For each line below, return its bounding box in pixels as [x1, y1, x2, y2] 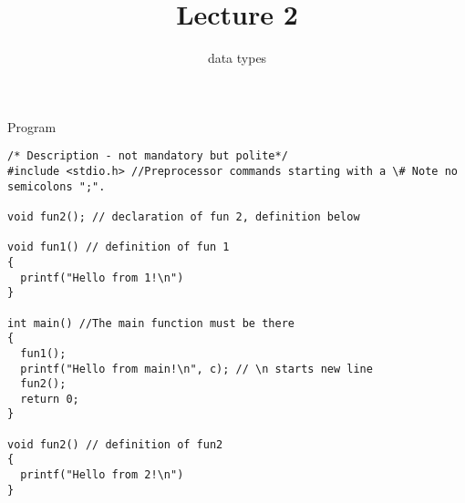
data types [207, 48, 267, 67]
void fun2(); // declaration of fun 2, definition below [7, 210, 360, 223]
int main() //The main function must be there [7, 316, 294, 330]
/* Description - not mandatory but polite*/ [7, 149, 288, 163]
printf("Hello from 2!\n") [20, 468, 184, 482]
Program [7, 117, 57, 136]
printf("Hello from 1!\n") [20, 271, 184, 284]
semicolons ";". [7, 180, 106, 193]
